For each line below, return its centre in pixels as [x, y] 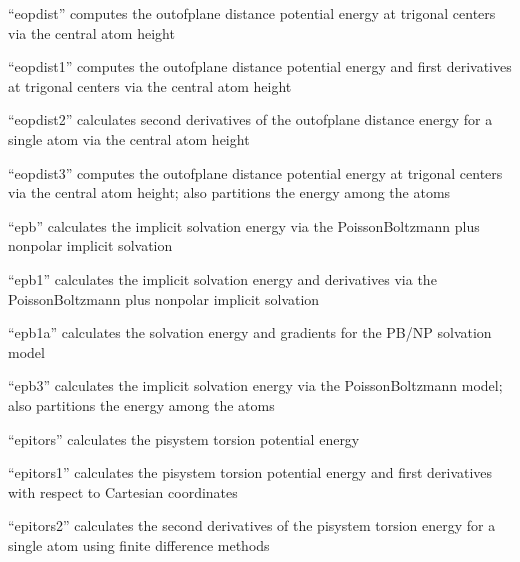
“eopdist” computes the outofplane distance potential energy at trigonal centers [252, 13]
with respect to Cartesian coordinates [123, 491]
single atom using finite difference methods [139, 544]
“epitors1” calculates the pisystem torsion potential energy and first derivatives [250, 472]
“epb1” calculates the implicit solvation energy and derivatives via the [222, 278]
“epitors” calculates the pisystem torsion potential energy [184, 438]
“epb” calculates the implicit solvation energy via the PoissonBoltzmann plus [244, 225]
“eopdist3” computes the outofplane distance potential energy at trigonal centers [255, 172]
